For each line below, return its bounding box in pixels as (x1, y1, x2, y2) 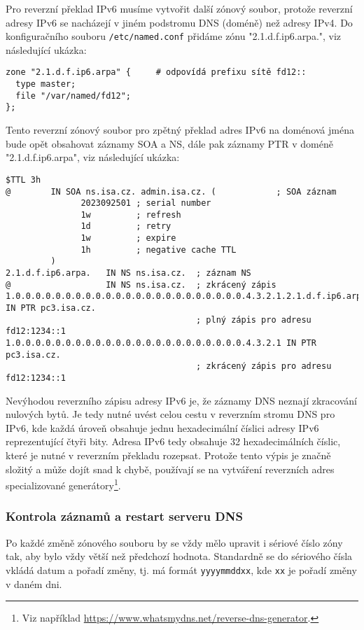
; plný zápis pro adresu (196, 314, 311, 325)
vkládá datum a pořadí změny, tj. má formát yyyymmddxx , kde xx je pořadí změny (6, 562, 357, 577)
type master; (15, 79, 76, 90)
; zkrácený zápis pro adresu (196, 361, 332, 372)
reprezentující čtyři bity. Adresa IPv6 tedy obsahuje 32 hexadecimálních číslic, (6, 434, 341, 449)
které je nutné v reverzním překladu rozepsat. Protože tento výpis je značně (6, 448, 331, 463)
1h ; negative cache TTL (80, 244, 237, 255)
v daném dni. (6, 576, 62, 591)
